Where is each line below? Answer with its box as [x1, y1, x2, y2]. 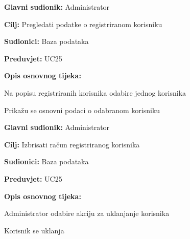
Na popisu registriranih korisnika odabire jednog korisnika [4, 87, 186, 98]
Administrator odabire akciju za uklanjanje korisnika [4, 208, 170, 219]
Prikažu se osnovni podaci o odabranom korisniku [4, 104, 160, 115]
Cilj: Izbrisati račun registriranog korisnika [4, 139, 140, 149]
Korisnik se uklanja [4, 225, 64, 235]
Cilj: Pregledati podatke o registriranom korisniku [4, 18, 162, 29]
